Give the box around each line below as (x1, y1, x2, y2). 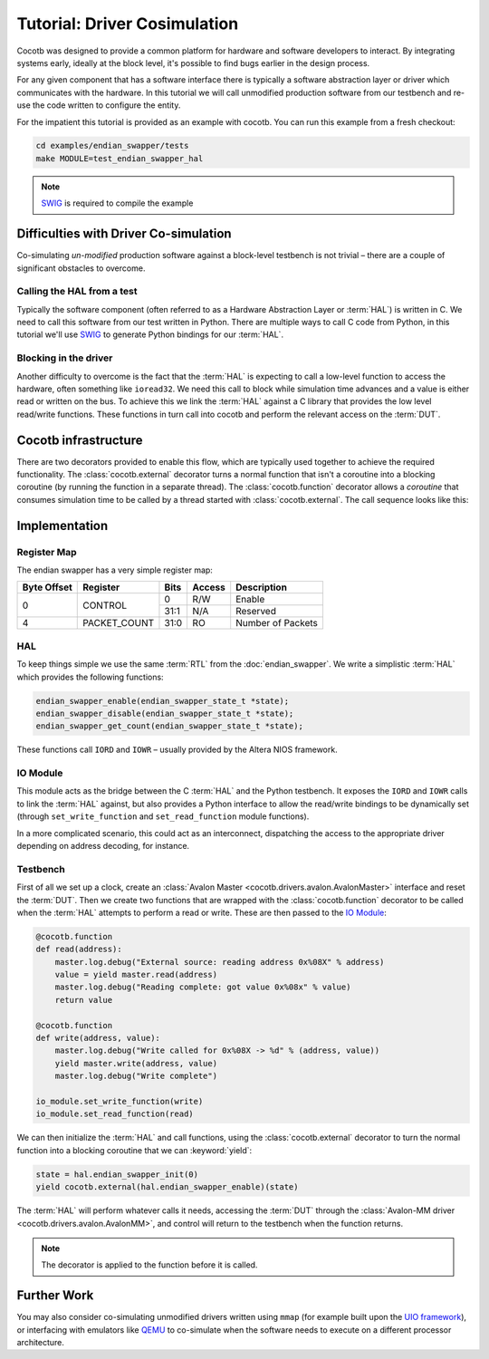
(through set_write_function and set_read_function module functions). (16, 811, 310, 822)
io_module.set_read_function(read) (35, 1109, 194, 1119)
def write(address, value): (35, 1033, 160, 1044)
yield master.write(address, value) (54, 1058, 217, 1068)
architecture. (16, 1336, 65, 1347)
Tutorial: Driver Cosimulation (16, 14, 239, 34)
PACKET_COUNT (82, 617, 155, 630)
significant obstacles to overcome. (16, 263, 146, 274)
